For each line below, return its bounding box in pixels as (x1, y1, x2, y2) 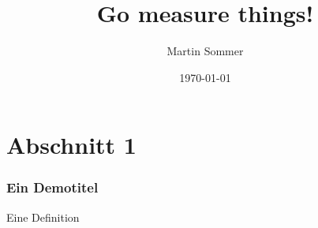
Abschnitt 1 (6, 129, 137, 161)
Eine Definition (6, 208, 80, 225)
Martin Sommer (166, 43, 244, 59)
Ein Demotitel (6, 178, 99, 197)
